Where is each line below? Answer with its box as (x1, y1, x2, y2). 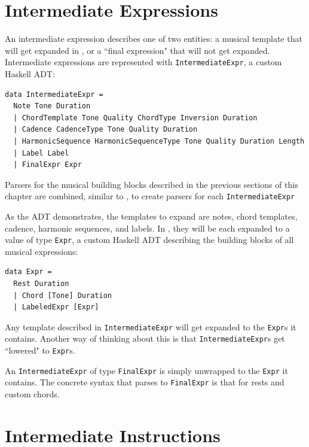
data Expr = (5, 267, 52, 276)
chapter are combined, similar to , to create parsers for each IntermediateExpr (5, 190, 295, 202)
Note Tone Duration (13, 102, 91, 111)
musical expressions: (5, 245, 78, 257)
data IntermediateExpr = (5, 90, 103, 99)
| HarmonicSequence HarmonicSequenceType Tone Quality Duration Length (13, 136, 305, 145)
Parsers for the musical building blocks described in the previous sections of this (5, 178, 298, 190)
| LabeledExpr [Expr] (13, 303, 99, 312)
